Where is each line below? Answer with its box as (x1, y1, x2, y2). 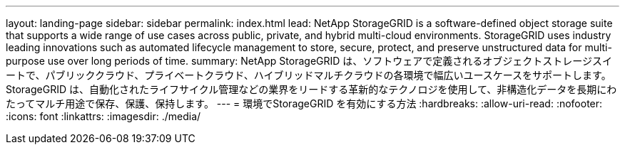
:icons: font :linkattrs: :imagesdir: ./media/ (6, 110, 201, 122)
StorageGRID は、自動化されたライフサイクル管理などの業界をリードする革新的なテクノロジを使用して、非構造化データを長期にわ (6, 83, 617, 95)
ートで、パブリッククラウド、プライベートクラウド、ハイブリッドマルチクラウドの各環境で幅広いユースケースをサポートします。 (6, 69, 611, 81)
